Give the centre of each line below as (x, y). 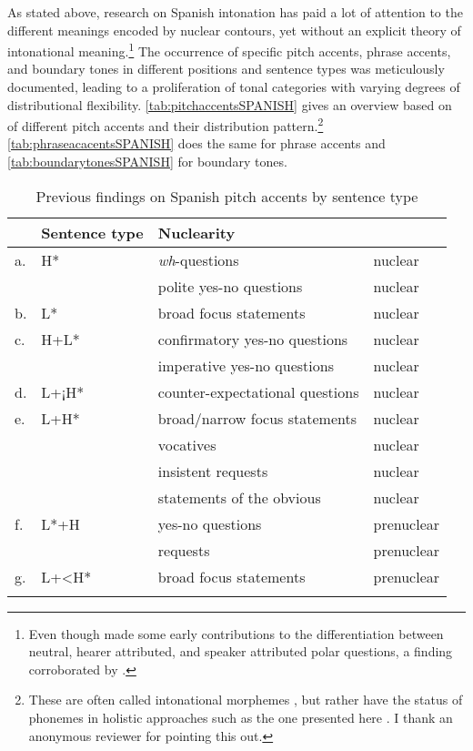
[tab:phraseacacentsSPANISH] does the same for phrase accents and (196, 143)
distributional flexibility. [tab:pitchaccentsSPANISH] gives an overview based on (230, 104)
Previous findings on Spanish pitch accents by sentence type (227, 196)
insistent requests (213, 471)
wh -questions (198, 259)
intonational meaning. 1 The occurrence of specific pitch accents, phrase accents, (229, 50)
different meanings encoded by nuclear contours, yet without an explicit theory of (234, 30)
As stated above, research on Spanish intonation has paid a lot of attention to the (235, 12)
